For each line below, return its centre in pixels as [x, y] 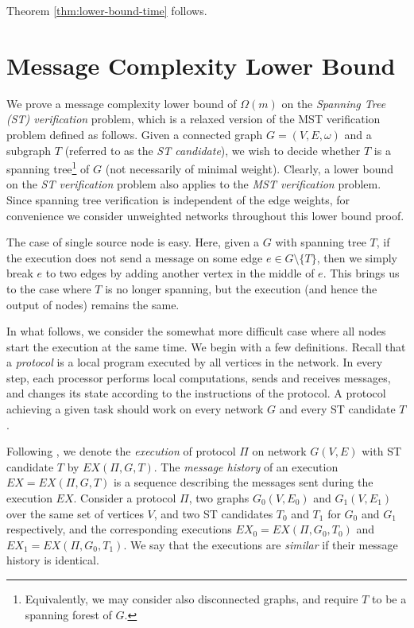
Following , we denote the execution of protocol [121, 451]
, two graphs [219, 498]
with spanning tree [321, 242]
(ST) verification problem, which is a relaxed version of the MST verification [193, 119]
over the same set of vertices [75, 513]
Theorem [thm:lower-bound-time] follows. [107, 10]
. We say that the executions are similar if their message [261, 544]
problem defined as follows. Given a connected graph [135, 134]
